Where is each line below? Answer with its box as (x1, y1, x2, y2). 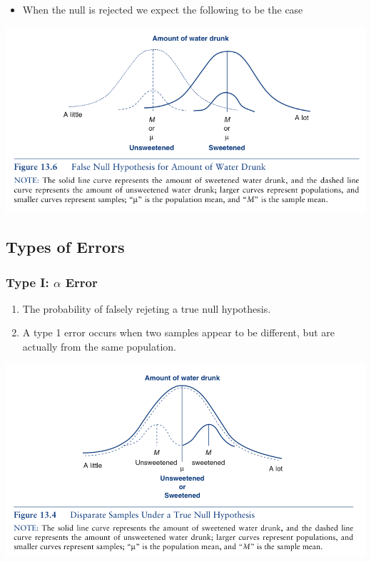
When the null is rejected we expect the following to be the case (22, 2, 303, 16)
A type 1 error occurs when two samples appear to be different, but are (22, 325, 335, 340)
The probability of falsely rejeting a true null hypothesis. (22, 301, 271, 316)
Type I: (6, 273, 49, 291)
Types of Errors (6, 236, 125, 258)
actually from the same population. (22, 339, 176, 354)
